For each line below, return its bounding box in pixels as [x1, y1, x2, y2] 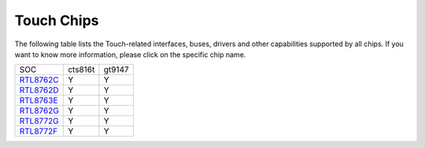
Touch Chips [14, 12, 99, 29]
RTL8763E [19, 95, 58, 106]
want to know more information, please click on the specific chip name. [14, 49, 246, 59]
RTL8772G [19, 116, 59, 127]
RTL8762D [19, 85, 59, 96]
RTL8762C [19, 74, 59, 85]
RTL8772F [19, 126, 58, 137]
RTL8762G [19, 106, 59, 117]
